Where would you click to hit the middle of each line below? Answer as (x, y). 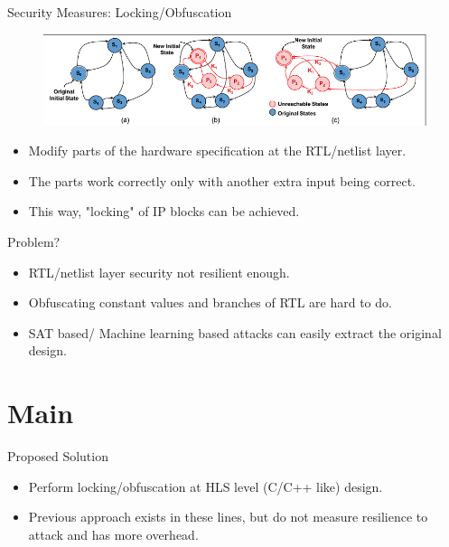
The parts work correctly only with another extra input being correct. (222, 180)
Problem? (34, 241)
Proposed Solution (58, 456)
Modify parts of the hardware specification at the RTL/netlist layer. (217, 151)
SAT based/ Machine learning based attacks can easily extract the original (235, 332)
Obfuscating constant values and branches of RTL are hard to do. (210, 302)
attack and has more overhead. (113, 534)
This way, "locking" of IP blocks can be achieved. (164, 211)
